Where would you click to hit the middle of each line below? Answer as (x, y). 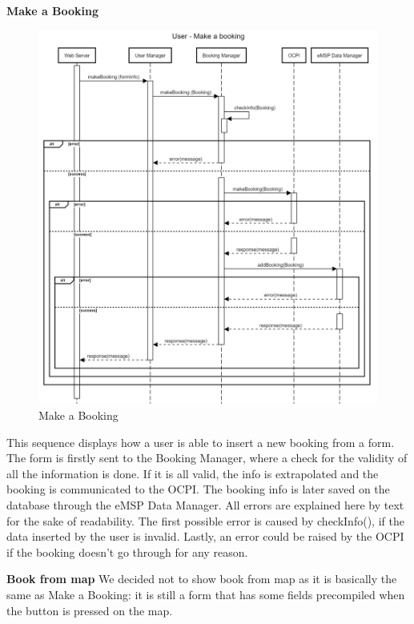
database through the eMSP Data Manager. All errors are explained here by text (205, 505)
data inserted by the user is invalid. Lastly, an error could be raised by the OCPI (205, 536)
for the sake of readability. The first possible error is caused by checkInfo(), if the (205, 520)
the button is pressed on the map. (90, 610)
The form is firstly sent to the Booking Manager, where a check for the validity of (207, 458)
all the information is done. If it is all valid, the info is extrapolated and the (193, 473)
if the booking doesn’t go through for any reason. (127, 552)
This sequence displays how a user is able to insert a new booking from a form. (201, 442)
